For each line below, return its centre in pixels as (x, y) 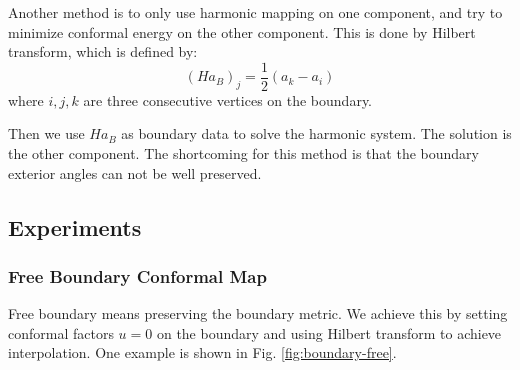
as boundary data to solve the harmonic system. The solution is (316, 133)
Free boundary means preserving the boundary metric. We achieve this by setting (258, 313)
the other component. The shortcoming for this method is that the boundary (243, 153)
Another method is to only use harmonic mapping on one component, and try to (255, 12)
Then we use (46, 133)
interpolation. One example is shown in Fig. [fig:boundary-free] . (202, 352)
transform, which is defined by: (103, 51)
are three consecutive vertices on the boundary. (228, 99)
